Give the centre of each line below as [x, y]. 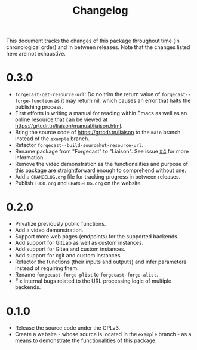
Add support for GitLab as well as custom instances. [79, 243]
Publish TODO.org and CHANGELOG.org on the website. [78, 183]
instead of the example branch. [52, 139]
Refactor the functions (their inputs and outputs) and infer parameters [101, 262]
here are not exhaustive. [36, 54]
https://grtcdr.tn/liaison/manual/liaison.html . [69, 126]
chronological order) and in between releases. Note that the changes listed [98, 47]
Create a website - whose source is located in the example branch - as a [103, 334]
